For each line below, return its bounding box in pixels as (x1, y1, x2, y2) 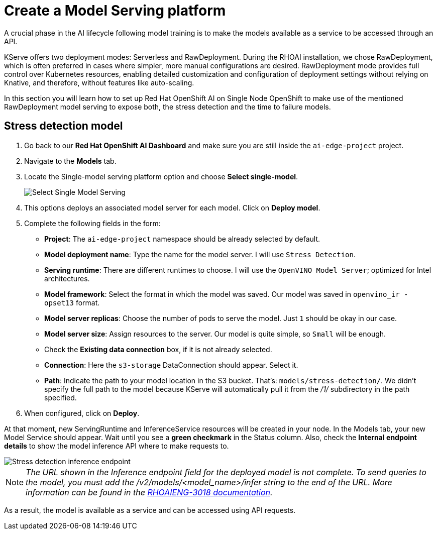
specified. (44, 393, 77, 402)
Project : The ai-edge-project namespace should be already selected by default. (44, 234, 320, 243)
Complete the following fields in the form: (24, 219, 161, 228)
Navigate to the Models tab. (24, 156, 117, 165)
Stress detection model (4, 120, 123, 133)
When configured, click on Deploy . (24, 408, 140, 417)
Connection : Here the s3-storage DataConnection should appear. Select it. (44, 360, 298, 369)
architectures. (44, 274, 90, 283)
